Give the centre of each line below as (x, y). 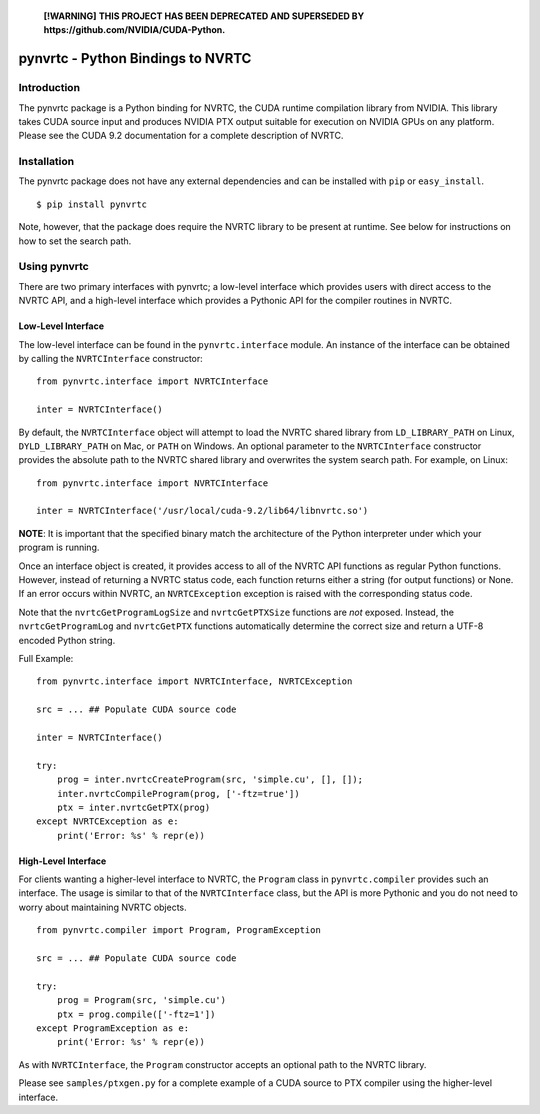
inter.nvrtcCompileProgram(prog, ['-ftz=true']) (178, 793)
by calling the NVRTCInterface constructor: (111, 358)
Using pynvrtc (53, 267)
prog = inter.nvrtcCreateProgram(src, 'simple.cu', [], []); (210, 779)
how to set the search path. (75, 241)
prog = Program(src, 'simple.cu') (141, 1000)
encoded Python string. (67, 640)
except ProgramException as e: (113, 1028)
